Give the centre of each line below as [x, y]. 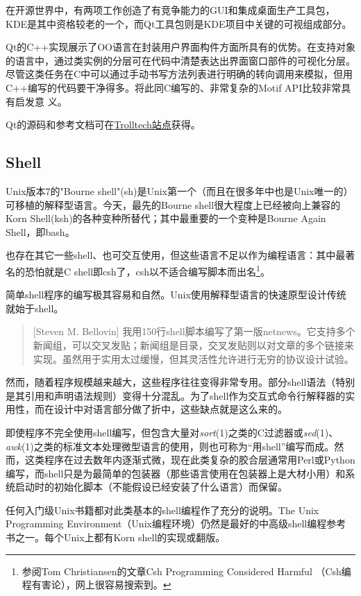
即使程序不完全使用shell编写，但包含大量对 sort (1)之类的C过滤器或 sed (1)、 [172, 432]
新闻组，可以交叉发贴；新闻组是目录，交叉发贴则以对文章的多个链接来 [193, 344]
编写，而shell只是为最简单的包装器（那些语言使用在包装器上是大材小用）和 [176, 473]
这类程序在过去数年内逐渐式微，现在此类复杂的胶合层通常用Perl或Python [190, 460]
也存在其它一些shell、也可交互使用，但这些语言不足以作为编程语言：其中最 [176, 255]
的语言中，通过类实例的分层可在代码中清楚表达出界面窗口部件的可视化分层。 [180, 60]
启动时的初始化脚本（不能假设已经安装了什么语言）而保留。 [151, 487]
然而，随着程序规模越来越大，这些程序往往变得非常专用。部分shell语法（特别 [180, 382]
